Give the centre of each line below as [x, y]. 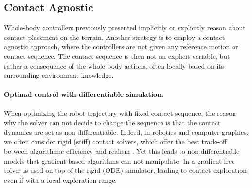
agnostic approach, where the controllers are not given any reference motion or [121, 47]
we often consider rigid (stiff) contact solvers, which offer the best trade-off [116, 141]
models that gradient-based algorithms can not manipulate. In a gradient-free [119, 160]
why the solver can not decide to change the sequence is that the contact [112, 122]
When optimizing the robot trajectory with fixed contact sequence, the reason [120, 113]
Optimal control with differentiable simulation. [84, 94]
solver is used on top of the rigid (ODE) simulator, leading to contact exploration [126, 170]
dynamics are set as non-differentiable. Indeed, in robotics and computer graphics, [126, 132]
